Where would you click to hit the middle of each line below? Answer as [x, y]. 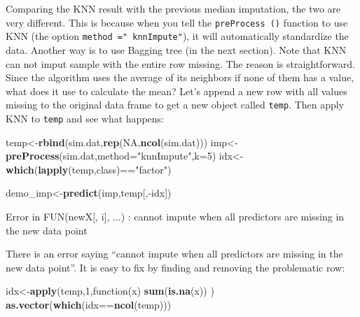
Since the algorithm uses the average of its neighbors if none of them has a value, [180, 77]
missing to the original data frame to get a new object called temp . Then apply [175, 105]
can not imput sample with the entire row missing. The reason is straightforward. [180, 63]
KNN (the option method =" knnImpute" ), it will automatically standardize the [177, 36]
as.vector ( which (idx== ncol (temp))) [89, 304]
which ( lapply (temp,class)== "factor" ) [89, 169]
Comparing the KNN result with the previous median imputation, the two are [173, 8]
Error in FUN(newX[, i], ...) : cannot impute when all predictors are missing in [175, 216]
